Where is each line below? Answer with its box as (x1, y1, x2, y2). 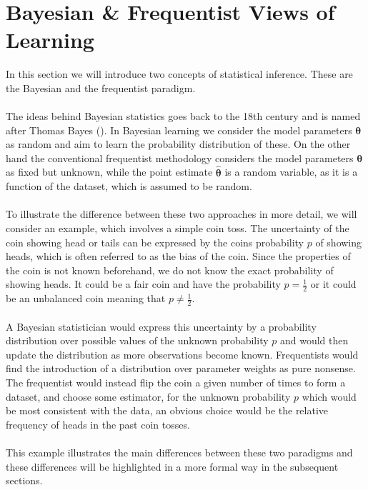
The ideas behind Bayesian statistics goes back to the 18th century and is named (6, 109, 361, 124)
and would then (279, 333, 349, 348)
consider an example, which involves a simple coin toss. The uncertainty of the (6, 221, 349, 236)
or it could (310, 276, 357, 291)
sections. (6, 473, 43, 488)
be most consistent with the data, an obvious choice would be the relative (6, 403, 329, 418)
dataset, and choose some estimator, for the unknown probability (6, 389, 291, 404)
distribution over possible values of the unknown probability (6, 333, 269, 348)
